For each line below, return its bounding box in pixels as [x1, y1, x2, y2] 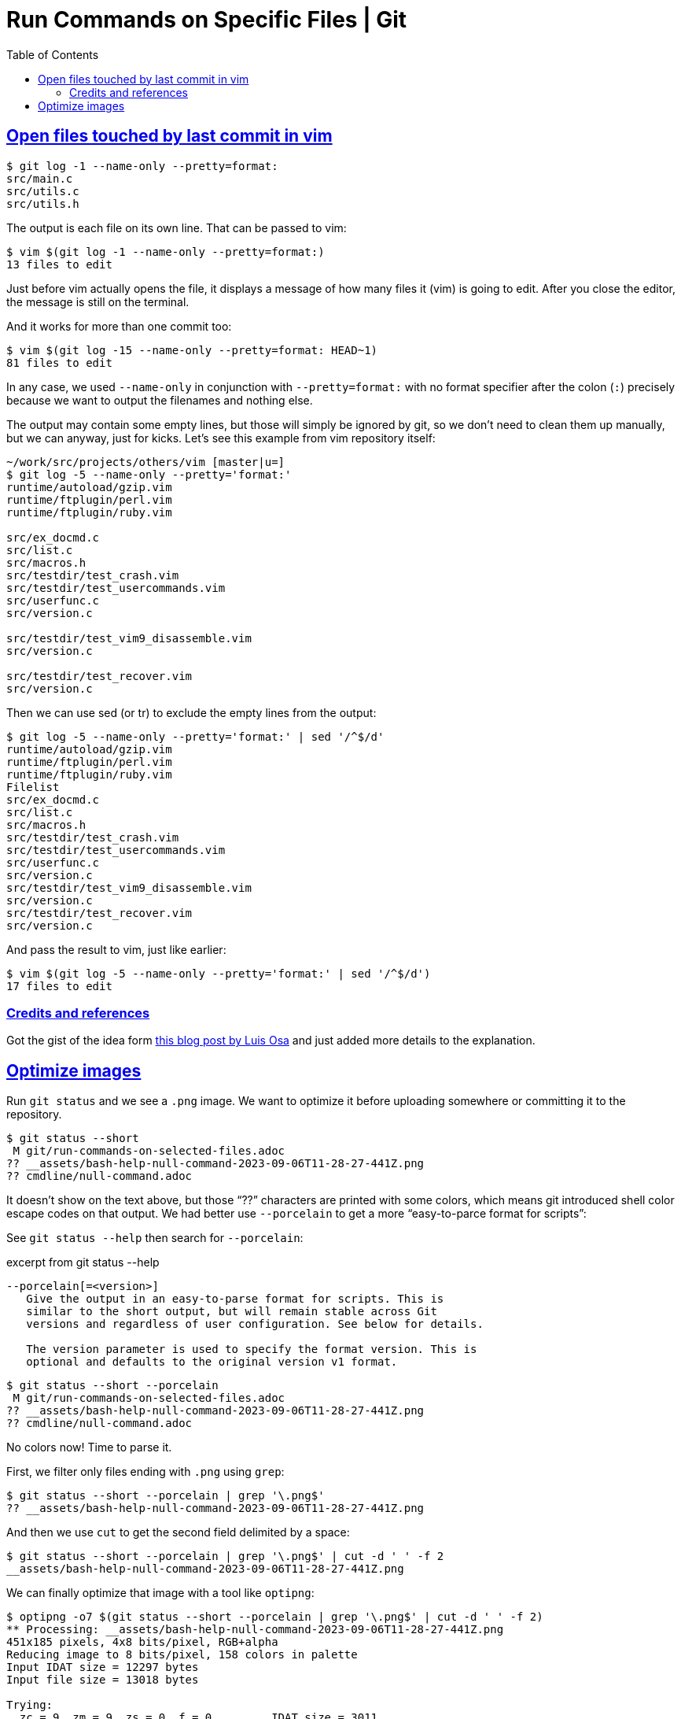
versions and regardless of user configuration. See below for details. [26, 1318, 484, 1331]
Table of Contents [6, 47, 99, 61]
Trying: [6, 1699, 53, 1712]
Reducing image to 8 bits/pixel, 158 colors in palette [6, 1648, 358, 1662]
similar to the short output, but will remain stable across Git [26, 1305, 437, 1318]
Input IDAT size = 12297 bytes [6, 1661, 199, 1674]
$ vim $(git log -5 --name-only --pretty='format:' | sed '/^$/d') [6, 967, 431, 980]
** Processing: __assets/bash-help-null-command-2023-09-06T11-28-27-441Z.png [6, 1623, 504, 1636]
